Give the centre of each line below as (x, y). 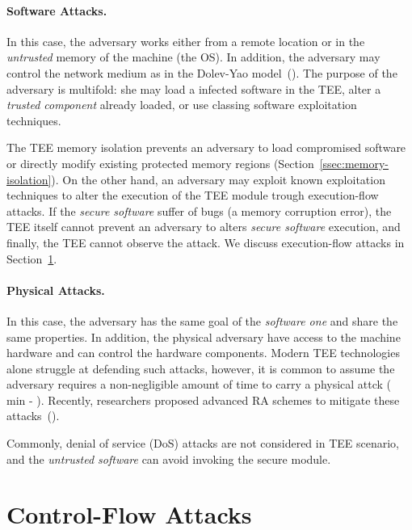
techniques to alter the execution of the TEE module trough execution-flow (193, 195)
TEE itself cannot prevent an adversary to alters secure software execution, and (204, 227)
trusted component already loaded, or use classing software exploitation (182, 105)
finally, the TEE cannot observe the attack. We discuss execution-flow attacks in (206, 242)
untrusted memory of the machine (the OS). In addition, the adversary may (193, 57)
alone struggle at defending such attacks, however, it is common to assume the (201, 368)
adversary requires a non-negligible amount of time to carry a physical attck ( (199, 384)
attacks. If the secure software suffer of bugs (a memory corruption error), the (199, 210)
